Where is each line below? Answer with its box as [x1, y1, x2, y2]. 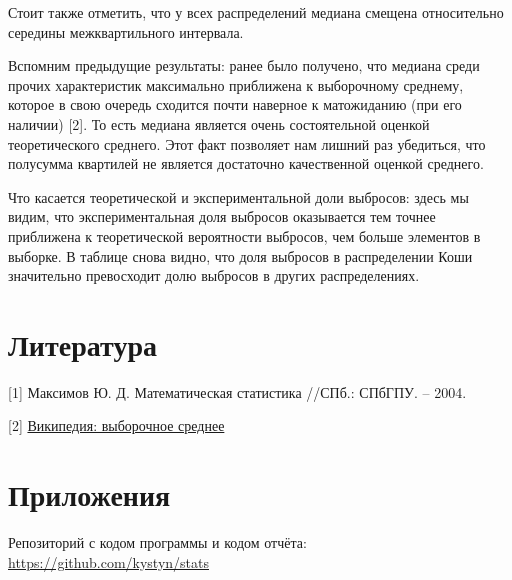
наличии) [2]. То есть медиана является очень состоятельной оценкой [8, 113, 430, 134]
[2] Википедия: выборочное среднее [8, 415, 225, 436]
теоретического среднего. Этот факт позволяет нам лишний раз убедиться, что [8, 133, 486, 154]
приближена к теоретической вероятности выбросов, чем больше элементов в [8, 225, 481, 246]
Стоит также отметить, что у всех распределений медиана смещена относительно [8, 2, 504, 22]
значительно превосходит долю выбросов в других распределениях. [8, 265, 420, 286]
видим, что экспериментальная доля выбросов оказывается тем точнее [8, 206, 436, 227]
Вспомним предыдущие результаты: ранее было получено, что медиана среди [8, 55, 480, 76]
